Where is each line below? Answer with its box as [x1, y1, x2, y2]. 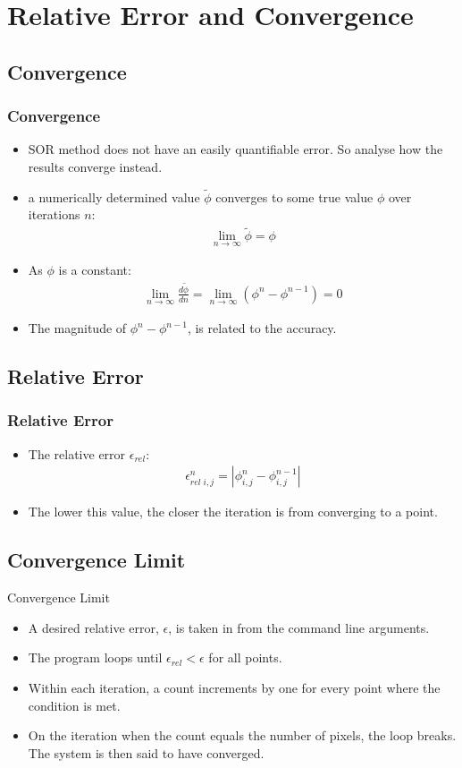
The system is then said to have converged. [28, 743, 265, 762]
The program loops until [28, 648, 163, 667]
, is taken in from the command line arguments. [168, 618, 430, 636]
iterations [28, 205, 80, 224]
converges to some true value [215, 187, 374, 206]
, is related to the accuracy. [187, 319, 337, 337]
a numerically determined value [28, 187, 200, 206]
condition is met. [28, 695, 121, 714]
